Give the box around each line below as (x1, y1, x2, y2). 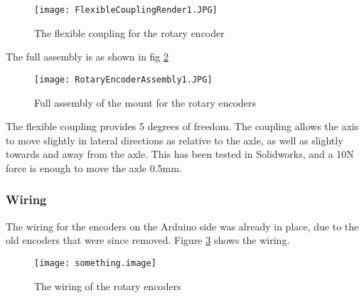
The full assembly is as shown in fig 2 (6, 49, 169, 64)
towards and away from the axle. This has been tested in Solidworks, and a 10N (6, 147, 354, 161)
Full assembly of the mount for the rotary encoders (34, 95, 257, 110)
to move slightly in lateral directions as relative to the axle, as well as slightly (6, 132, 343, 147)
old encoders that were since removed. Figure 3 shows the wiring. (6, 233, 290, 248)
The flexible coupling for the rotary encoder (34, 25, 225, 40)
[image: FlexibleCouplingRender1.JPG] (34, 5, 218, 15)
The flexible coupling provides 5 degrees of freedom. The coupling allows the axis (6, 119, 359, 134)
